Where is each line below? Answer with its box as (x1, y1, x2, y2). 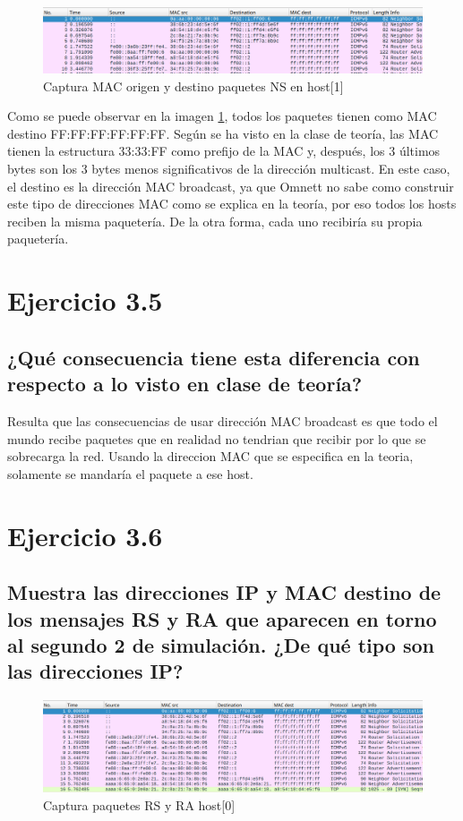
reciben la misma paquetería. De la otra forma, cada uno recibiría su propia (7, 211, 423, 230)
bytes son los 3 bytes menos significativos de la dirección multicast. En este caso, (7, 159, 450, 178)
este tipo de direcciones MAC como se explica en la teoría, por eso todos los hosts (7, 194, 457, 213)
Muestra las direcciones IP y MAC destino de (7, 578, 442, 606)
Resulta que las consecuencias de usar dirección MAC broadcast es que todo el (7, 412, 438, 431)
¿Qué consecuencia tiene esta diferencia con (7, 343, 420, 371)
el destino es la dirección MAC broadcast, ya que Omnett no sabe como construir (7, 176, 454, 195)
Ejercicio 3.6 (7, 517, 163, 553)
